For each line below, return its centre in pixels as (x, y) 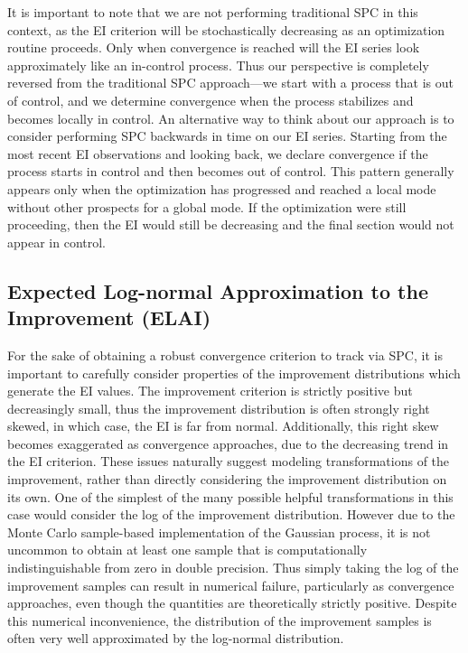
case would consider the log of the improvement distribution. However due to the (231, 514)
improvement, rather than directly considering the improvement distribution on (227, 479)
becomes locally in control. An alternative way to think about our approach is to (231, 118)
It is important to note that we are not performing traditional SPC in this (213, 12)
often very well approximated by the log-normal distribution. (176, 638)
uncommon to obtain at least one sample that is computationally (187, 550)
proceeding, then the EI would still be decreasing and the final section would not (231, 224)
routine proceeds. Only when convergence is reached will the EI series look (214, 47)
